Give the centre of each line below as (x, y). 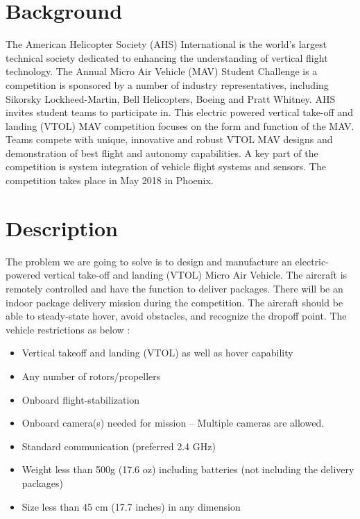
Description (62, 228)
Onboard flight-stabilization (81, 399)
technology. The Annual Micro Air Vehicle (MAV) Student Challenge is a (162, 71)
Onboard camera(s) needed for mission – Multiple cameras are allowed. (173, 423)
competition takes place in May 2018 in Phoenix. (110, 180)
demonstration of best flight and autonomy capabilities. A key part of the (162, 153)
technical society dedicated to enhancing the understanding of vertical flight (167, 57)
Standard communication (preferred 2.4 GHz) (119, 446)
